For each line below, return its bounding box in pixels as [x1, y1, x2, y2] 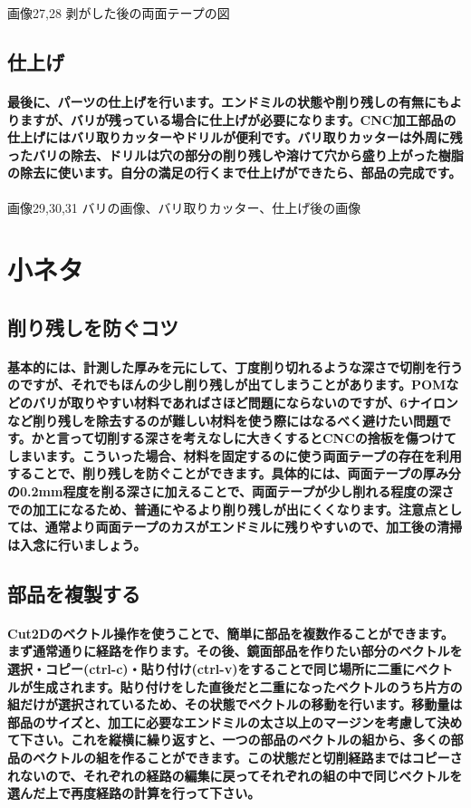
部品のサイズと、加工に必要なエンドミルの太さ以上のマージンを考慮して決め [7, 712, 463, 731]
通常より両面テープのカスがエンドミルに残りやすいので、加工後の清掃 [44, 517, 463, 536]
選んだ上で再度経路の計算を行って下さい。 [7, 784, 261, 803]
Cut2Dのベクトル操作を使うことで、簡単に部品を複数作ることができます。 [7, 623, 454, 642]
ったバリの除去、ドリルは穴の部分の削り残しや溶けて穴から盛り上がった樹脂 [7, 145, 464, 164]
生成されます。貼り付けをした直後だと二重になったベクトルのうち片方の [32, 677, 463, 696]
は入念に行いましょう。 [7, 534, 147, 553]
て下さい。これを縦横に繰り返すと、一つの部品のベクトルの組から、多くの [7, 730, 451, 749]
